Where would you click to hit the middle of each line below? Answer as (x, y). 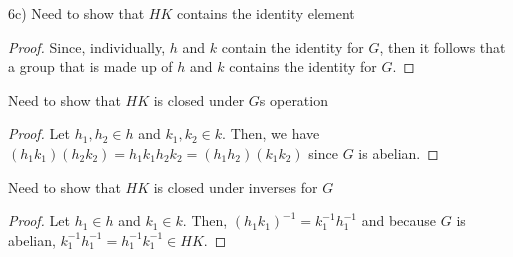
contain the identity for (292, 46)
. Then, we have (271, 133)
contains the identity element (266, 13)
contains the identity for (303, 66)
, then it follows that (442, 46)
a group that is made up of (90, 66)
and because (399, 220)
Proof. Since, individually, (87, 46)
